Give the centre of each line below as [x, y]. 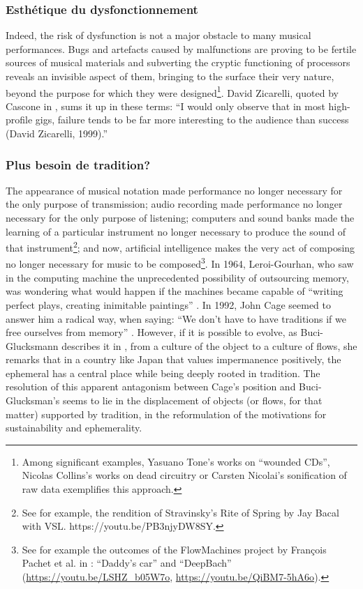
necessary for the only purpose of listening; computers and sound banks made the [180, 218]
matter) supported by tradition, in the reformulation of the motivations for [166, 414]
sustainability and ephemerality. [74, 428]
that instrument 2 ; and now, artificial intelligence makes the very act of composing [180, 246]
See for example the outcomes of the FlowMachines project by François [174, 549]
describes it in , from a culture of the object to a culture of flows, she [209, 345]
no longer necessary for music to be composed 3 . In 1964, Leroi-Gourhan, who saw [180, 263]
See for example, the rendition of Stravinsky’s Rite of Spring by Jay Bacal [180, 512]
